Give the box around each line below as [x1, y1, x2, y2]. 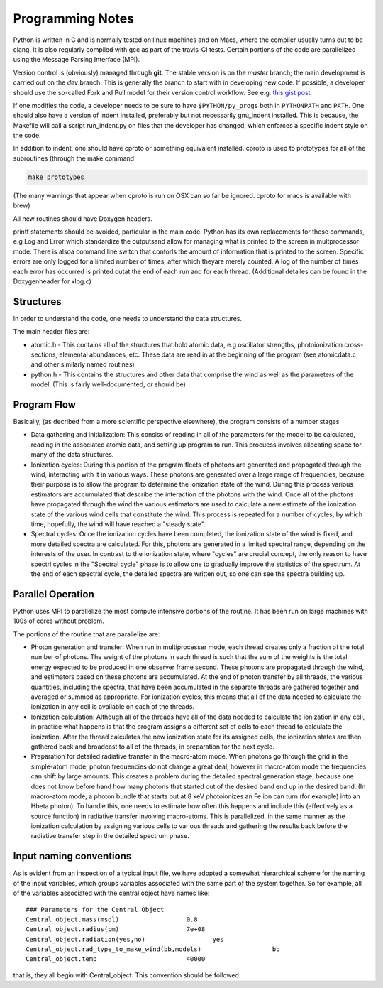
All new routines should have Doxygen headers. [13, 214, 152, 223]
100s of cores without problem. [13, 617, 104, 625]
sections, [30, 350, 58, 359]
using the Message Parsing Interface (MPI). [13, 55, 140, 64]
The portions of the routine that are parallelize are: [13, 629, 160, 639]
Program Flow [13, 398, 76, 411]
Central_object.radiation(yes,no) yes [26, 935, 224, 943]
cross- [344, 340, 364, 349]
